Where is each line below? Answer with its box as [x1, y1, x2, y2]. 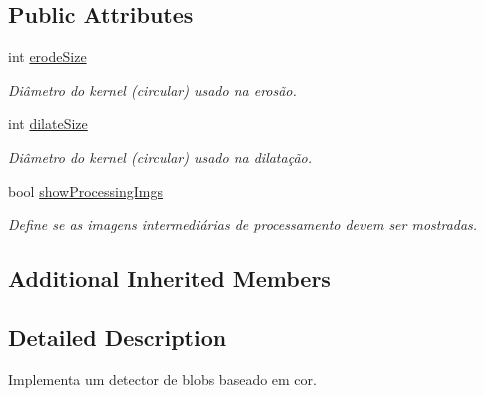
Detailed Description [8, 321, 227, 352]
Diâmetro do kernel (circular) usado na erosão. [8, 79, 297, 100]
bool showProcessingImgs [8, 180, 163, 201]
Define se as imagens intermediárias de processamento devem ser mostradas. [8, 214, 478, 235]
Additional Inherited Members [8, 263, 331, 294]
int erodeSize [8, 46, 87, 67]
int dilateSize [8, 113, 88, 134]
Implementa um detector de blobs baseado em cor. [8, 368, 317, 389]
